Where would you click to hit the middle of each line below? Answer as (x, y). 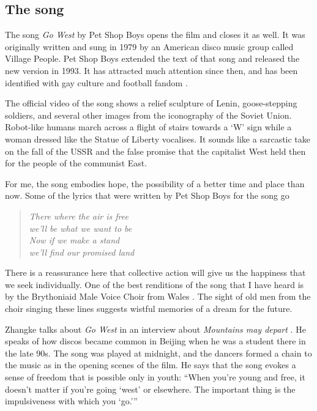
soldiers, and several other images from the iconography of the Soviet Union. (148, 115)
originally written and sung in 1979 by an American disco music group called (149, 46)
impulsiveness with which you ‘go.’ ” (71, 401)
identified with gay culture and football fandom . (96, 82)
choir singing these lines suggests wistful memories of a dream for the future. (149, 309)
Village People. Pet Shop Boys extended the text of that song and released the (152, 58)
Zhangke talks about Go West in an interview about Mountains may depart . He (155, 329)
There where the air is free (79, 216)
